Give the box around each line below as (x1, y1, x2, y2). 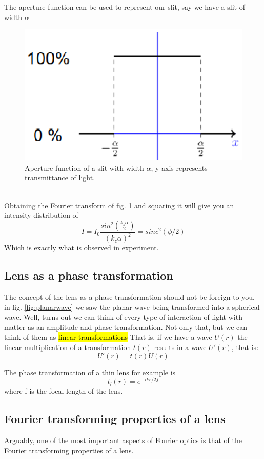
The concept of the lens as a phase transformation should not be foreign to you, (4, 291, 255, 302)
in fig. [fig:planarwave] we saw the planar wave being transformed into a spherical (4, 301, 260, 312)
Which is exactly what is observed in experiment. (4, 242, 159, 253)
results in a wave (154, 341, 207, 352)
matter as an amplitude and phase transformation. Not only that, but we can (4, 321, 248, 332)
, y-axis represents (151, 162, 208, 173)
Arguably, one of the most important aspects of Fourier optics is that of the (4, 435, 242, 446)
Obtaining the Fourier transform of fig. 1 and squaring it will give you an (4, 199, 234, 210)
